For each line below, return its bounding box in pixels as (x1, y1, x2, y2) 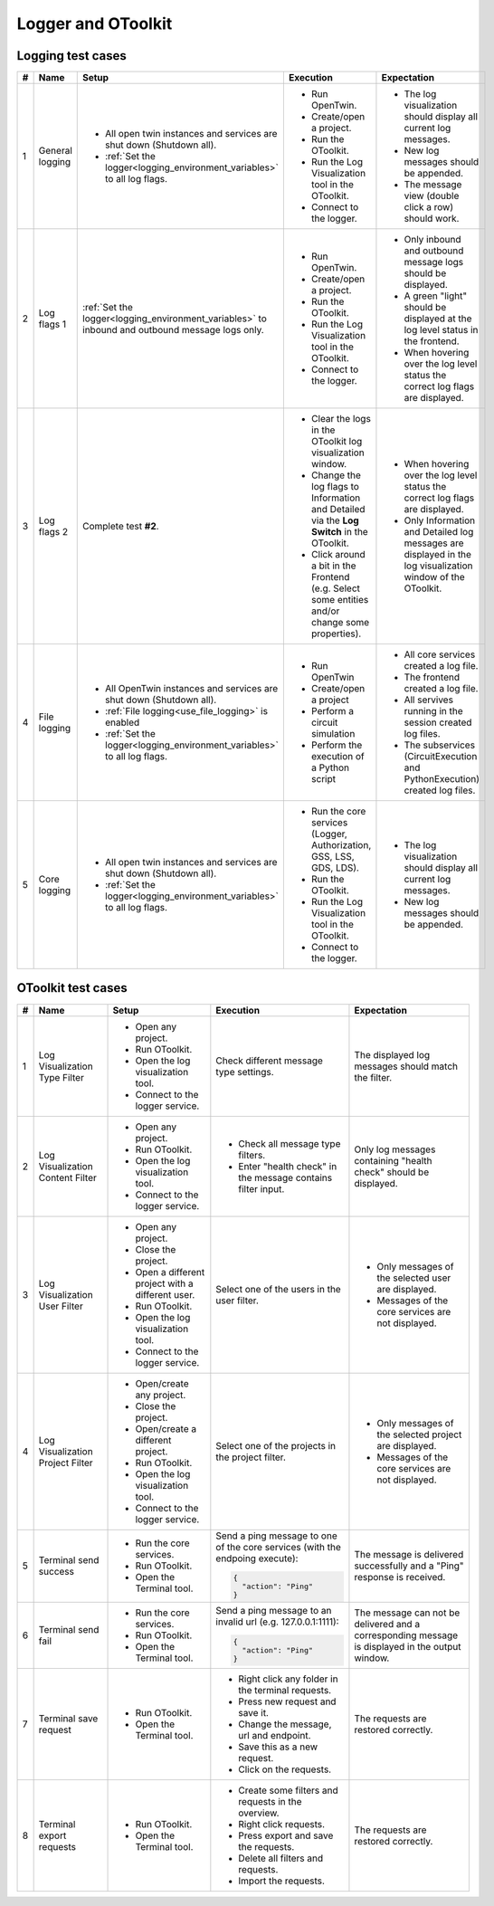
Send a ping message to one (215, 1530, 338, 1542)
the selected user (376, 1272, 451, 1284)
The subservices (404, 739, 475, 751)
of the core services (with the (215, 1540, 341, 1553)
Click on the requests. (238, 1763, 332, 1776)
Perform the (310, 739, 363, 751)
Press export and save (238, 1829, 334, 1842)
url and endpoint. (238, 1730, 311, 1742)
